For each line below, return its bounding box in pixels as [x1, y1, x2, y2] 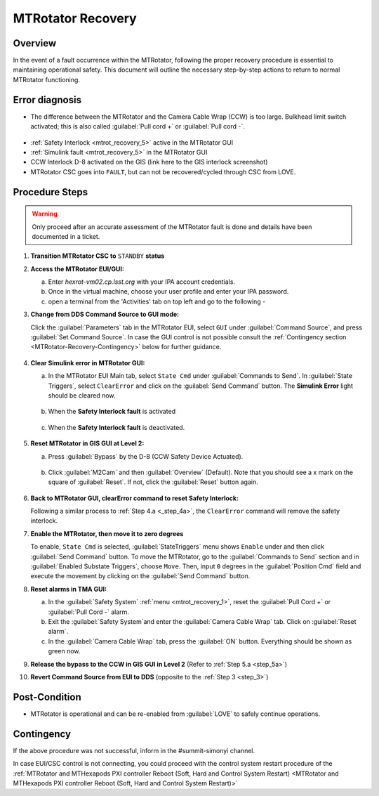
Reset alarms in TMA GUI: [30, 585, 107, 593]
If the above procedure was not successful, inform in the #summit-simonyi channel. [13, 746, 255, 755]
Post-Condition [13, 691, 81, 703]
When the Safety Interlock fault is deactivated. [48, 423, 185, 431]
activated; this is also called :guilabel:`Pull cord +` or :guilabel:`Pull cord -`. [30, 122, 246, 131]
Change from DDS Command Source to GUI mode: [30, 310, 180, 319]
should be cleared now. [48, 391, 116, 400]
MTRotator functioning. [13, 75, 81, 84]
